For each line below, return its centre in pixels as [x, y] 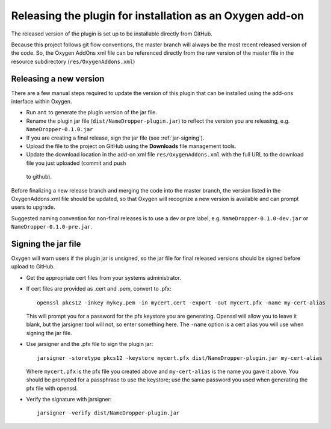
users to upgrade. [33, 207]
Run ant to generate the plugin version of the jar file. [92, 113]
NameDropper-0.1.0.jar [60, 130]
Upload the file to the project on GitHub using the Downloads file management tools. [131, 146]
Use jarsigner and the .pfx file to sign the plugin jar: [90, 344]
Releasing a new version [58, 79]
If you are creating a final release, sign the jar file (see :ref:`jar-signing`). [115, 138]
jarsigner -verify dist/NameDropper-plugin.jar [108, 413]
